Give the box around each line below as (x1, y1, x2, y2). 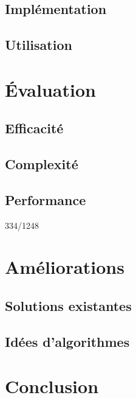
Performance (5, 190, 86, 209)
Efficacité (5, 119, 64, 138)
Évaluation (5, 77, 96, 102)
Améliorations (5, 254, 124, 279)
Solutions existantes (5, 296, 132, 315)
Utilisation (5, 35, 72, 54)
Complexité (5, 155, 78, 173)
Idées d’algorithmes (5, 332, 130, 351)
